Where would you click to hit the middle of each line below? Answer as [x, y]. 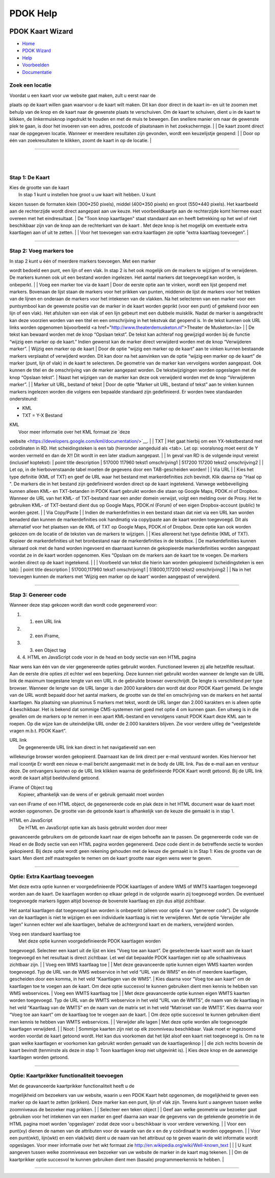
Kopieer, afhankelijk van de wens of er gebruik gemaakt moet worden [91, 795]
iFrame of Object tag [31, 787]
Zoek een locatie [31, 85]
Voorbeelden [36, 65]
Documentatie [37, 72]
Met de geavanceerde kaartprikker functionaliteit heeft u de [72, 1086]
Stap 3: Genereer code [38, 595]
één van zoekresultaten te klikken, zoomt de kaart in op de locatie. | [80, 141]
